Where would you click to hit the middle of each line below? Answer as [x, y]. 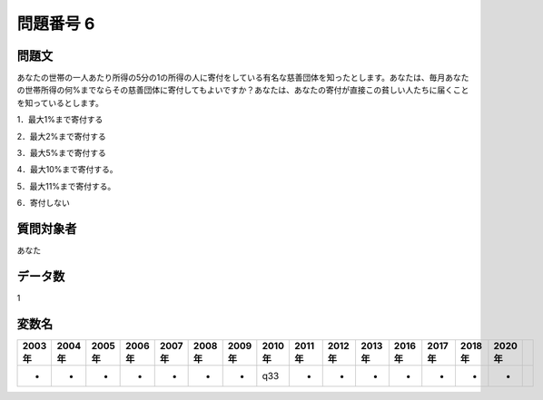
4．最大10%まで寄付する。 [67, 170]
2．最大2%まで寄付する [61, 136]
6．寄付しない [43, 203]
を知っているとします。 [60, 102]
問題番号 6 [56, 24]
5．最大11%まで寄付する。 [66, 186]
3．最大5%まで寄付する [61, 153]
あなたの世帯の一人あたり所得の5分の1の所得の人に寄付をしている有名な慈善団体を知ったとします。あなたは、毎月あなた [243, 78]
